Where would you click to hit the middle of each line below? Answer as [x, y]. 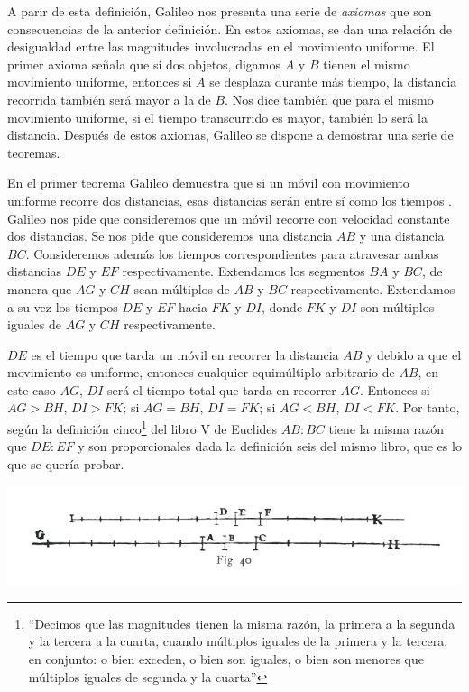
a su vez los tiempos [63, 306]
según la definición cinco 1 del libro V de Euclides [143, 427]
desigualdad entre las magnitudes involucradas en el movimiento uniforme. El [221, 46]
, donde [282, 306]
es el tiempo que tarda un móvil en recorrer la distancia [185, 354]
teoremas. [34, 152]
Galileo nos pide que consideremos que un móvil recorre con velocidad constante [229, 218]
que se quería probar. [66, 463]
